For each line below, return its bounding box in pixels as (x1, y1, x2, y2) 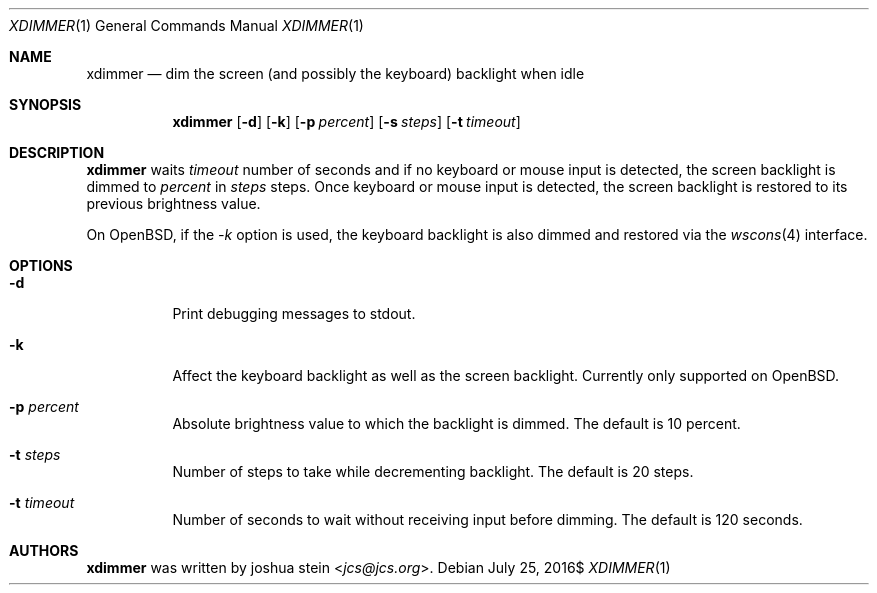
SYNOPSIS (9, 96, 82, 113)
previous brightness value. (86, 195, 261, 212)
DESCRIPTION (9, 144, 105, 161)
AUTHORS (9, 542, 79, 559)
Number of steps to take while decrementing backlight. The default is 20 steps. (172, 463, 694, 480)
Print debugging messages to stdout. (172, 305, 416, 322)
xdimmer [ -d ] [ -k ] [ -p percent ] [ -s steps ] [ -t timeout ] (172, 113, 521, 130)
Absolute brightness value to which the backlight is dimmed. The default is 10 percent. (172, 415, 741, 432)
